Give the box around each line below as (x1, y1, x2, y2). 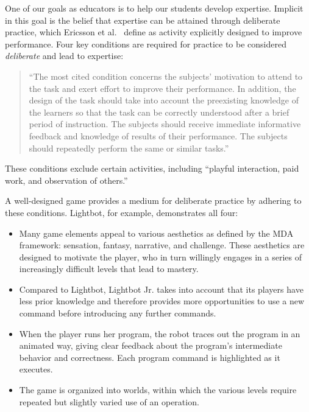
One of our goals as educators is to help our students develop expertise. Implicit (5, 2, 304, 14)
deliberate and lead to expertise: (5, 49, 124, 62)
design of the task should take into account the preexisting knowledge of (29, 94, 299, 106)
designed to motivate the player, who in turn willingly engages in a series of (19, 250, 302, 263)
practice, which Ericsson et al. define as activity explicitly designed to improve (5, 26, 302, 38)
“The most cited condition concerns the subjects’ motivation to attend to (29, 69, 303, 82)
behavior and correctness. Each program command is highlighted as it (19, 351, 280, 363)
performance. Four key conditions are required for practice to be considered (5, 37, 286, 50)
